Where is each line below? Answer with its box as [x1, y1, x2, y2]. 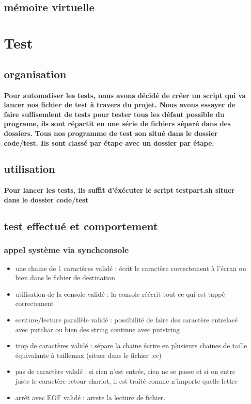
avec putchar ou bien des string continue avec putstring [15, 324, 180, 334]
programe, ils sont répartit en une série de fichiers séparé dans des [4, 118, 231, 129]
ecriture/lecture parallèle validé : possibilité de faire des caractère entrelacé [15, 315, 238, 325]
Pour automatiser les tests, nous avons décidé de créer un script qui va [4, 90, 246, 100]
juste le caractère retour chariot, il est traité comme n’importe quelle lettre [15, 376, 238, 386]
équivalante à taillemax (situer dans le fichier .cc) [15, 350, 162, 360]
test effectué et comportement [4, 219, 158, 234]
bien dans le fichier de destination [15, 272, 115, 283]
